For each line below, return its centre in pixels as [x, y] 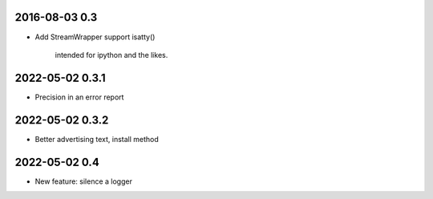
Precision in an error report [79, 97]
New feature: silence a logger [83, 181]
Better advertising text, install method [97, 139]
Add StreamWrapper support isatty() [95, 37]
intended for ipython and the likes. [111, 55]
